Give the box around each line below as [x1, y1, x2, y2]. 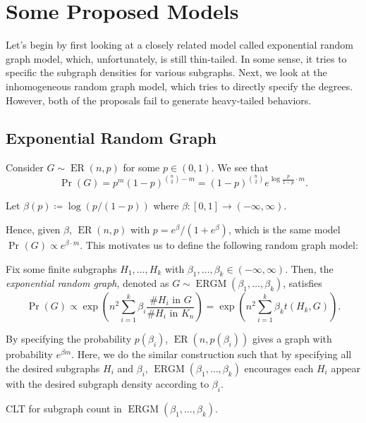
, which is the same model [228, 221, 341, 236]
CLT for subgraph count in [6, 400, 122, 415]
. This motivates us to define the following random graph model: [80, 237, 358, 252]
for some [123, 160, 160, 175]
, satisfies [283, 276, 322, 290]
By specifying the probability [6, 331, 132, 346]
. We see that [211, 160, 269, 175]
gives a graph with [252, 331, 332, 346]
